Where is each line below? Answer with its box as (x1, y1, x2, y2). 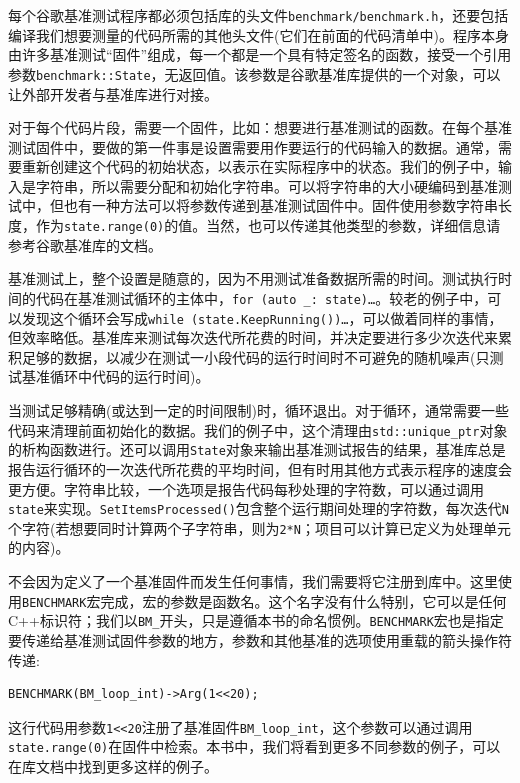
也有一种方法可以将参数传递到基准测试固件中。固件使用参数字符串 (63, 195, 498, 216)
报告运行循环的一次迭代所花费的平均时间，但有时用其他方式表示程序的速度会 (8, 458, 512, 479)
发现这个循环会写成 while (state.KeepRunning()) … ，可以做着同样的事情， (21, 307, 503, 328)
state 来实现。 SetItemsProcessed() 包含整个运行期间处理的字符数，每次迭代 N (8, 498, 509, 519)
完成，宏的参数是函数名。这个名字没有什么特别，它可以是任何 (100, 590, 507, 611)
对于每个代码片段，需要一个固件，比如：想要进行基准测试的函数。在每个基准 (8, 117, 512, 138)
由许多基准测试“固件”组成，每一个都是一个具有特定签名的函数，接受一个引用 (8, 44, 512, 65)
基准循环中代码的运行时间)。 (21, 366, 210, 387)
